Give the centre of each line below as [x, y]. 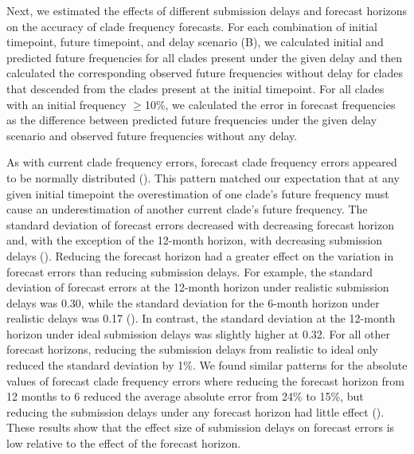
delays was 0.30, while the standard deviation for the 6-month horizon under [193, 302]
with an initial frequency [66, 104]
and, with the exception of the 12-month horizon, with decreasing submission [195, 240]
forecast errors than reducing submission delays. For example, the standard [189, 271]
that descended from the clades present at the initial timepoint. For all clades [195, 88]
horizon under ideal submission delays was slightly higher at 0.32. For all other [198, 333]
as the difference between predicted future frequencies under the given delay [192, 120]
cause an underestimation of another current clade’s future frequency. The [187, 209]
